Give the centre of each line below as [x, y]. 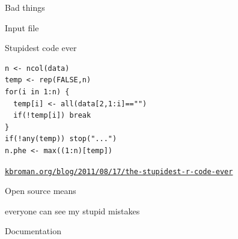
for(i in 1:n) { [37, 92]
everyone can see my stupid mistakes [72, 210]
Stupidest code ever [41, 48]
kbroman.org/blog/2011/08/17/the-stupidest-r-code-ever [119, 171]
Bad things [25, 7]
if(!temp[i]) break [52, 116]
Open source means [41, 191]
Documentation [33, 231]
